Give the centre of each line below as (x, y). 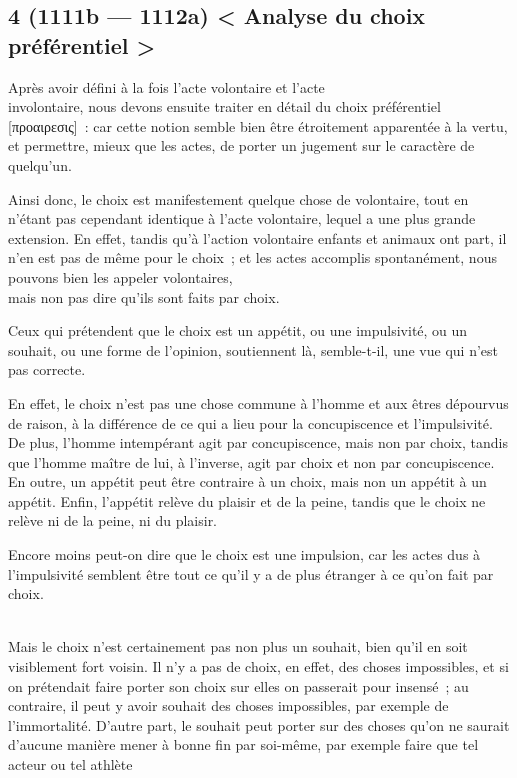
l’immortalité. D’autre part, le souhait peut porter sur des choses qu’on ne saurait (259, 724)
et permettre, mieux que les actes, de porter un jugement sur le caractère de (241, 145)
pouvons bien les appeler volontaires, (120, 276)
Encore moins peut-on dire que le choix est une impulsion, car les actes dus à (244, 554)
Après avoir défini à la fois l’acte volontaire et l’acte (166, 86)
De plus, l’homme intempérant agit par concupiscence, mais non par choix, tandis (258, 442)
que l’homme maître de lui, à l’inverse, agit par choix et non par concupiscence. (251, 461)
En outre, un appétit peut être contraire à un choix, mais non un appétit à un (247, 481)
